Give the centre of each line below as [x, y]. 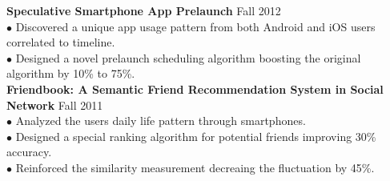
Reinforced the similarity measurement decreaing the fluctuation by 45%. [195, 167]
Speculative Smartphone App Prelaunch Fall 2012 [144, 10]
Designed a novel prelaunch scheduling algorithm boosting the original [188, 57]
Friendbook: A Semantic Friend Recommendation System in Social [195, 88]
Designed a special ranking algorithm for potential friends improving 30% [196, 136]
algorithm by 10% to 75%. [71, 73]
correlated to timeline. [61, 42]
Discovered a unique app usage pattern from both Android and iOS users [195, 26]
